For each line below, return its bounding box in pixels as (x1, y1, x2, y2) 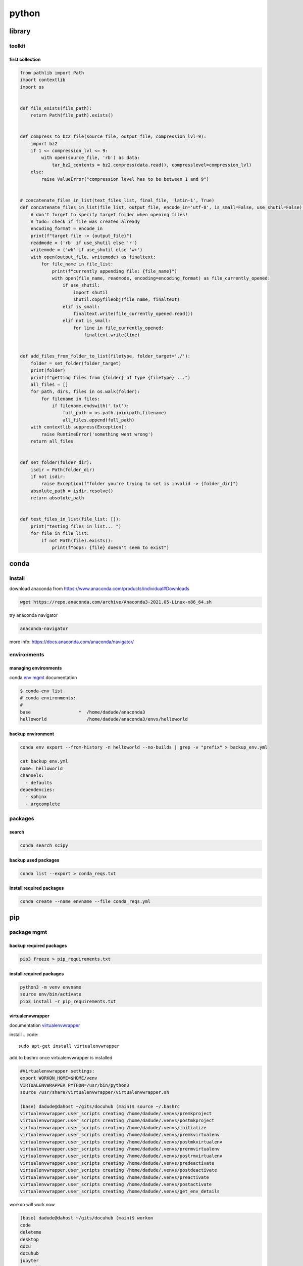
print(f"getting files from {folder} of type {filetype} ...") (30, 375, 191, 380)
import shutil (73, 289, 108, 295)
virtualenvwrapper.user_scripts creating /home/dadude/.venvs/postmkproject (20, 1118, 215, 1124)
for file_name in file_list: (41, 261, 114, 267)
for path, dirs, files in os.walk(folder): (30, 389, 140, 394)
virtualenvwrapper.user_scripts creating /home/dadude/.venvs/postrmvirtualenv (20, 1153, 223, 1159)
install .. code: (9, 1031, 39, 1038)
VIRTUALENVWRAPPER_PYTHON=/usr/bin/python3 (20, 1082, 130, 1088)
